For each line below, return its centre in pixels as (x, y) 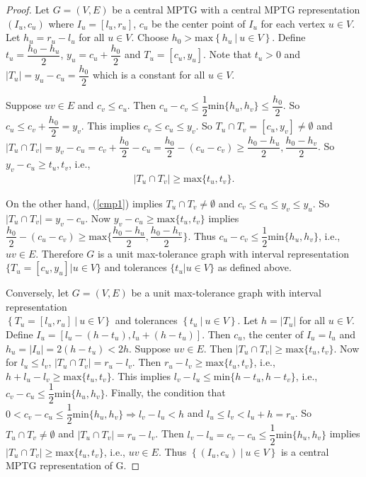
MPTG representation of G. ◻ (73, 465)
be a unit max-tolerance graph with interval (226, 293)
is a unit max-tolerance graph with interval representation (223, 253)
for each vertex (293, 23)
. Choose (150, 37)
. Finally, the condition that (165, 392)
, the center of (273, 334)
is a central (305, 451)
